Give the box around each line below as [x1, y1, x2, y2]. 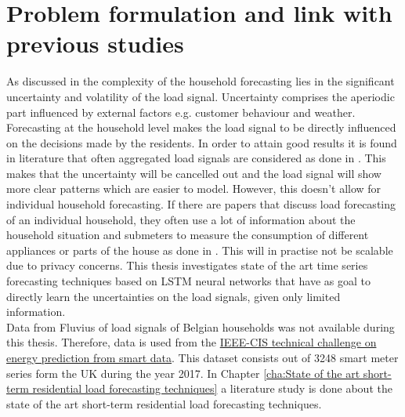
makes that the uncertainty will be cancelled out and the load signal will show [6, 165, 381, 181]
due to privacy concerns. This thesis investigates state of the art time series [6, 257, 368, 274]
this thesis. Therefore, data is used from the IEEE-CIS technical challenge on [6, 334, 377, 350]
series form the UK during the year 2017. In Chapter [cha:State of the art [6, 364, 360, 381]
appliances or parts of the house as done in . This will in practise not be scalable [6, 241, 393, 258]
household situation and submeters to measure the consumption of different [6, 227, 369, 243]
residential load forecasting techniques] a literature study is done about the [32, 380, 392, 397]
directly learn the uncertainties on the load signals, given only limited [6, 288, 341, 304]
